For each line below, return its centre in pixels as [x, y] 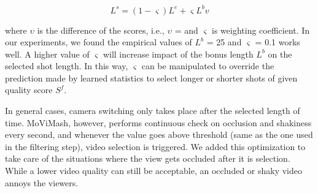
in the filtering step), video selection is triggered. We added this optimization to [155, 146]
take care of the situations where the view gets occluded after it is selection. [148, 158]
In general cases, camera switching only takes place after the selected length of [153, 111]
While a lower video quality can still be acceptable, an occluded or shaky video [154, 171]
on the [280, 54]
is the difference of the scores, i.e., [101, 30]
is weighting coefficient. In [261, 30]
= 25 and [224, 42]
